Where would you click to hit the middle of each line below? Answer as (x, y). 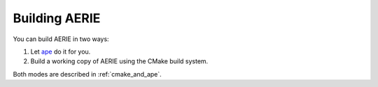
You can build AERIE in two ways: (61, 39)
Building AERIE (57, 18)
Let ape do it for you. (61, 52)
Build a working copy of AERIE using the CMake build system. (119, 61)
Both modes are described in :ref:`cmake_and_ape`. (87, 74)
